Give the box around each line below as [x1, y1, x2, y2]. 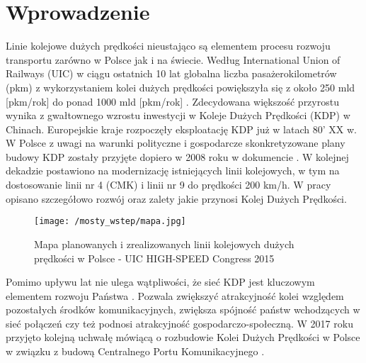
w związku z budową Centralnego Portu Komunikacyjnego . [6, 344, 265, 359]
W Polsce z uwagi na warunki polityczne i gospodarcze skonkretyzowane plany [6, 135, 345, 150]
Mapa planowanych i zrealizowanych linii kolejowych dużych [34, 236, 294, 251]
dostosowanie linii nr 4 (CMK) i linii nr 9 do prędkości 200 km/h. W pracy [6, 177, 331, 192]
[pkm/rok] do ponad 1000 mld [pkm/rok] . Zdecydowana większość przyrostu [6, 94, 339, 108]
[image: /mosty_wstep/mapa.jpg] [34, 216, 186, 227]
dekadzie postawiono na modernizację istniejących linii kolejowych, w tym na [6, 163, 340, 178]
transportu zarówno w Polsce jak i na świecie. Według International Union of [6, 52, 341, 67]
